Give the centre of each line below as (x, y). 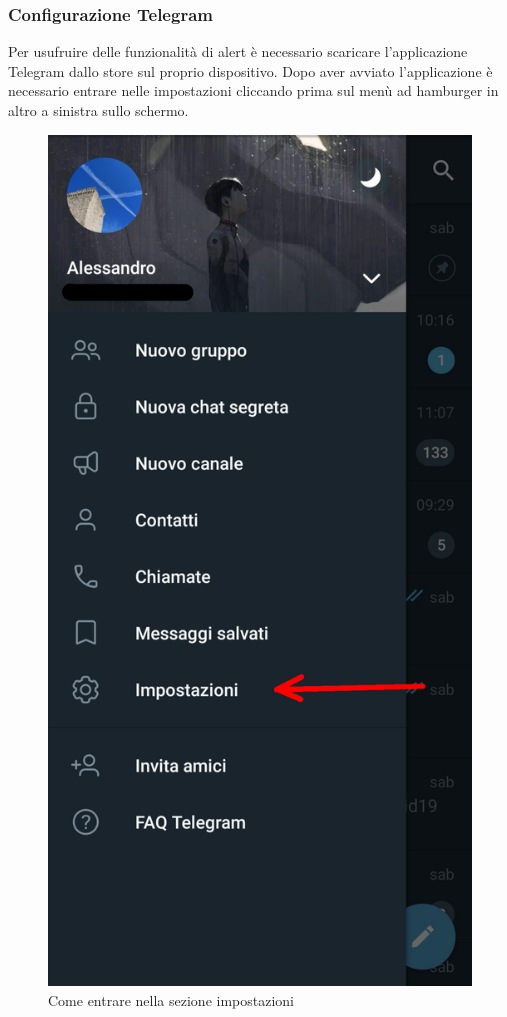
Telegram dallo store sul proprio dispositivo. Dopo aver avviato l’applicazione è (250, 70)
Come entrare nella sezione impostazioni (171, 999)
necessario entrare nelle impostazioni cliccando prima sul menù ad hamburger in (253, 90)
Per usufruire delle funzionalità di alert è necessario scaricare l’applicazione (238, 51)
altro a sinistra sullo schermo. (98, 110)
